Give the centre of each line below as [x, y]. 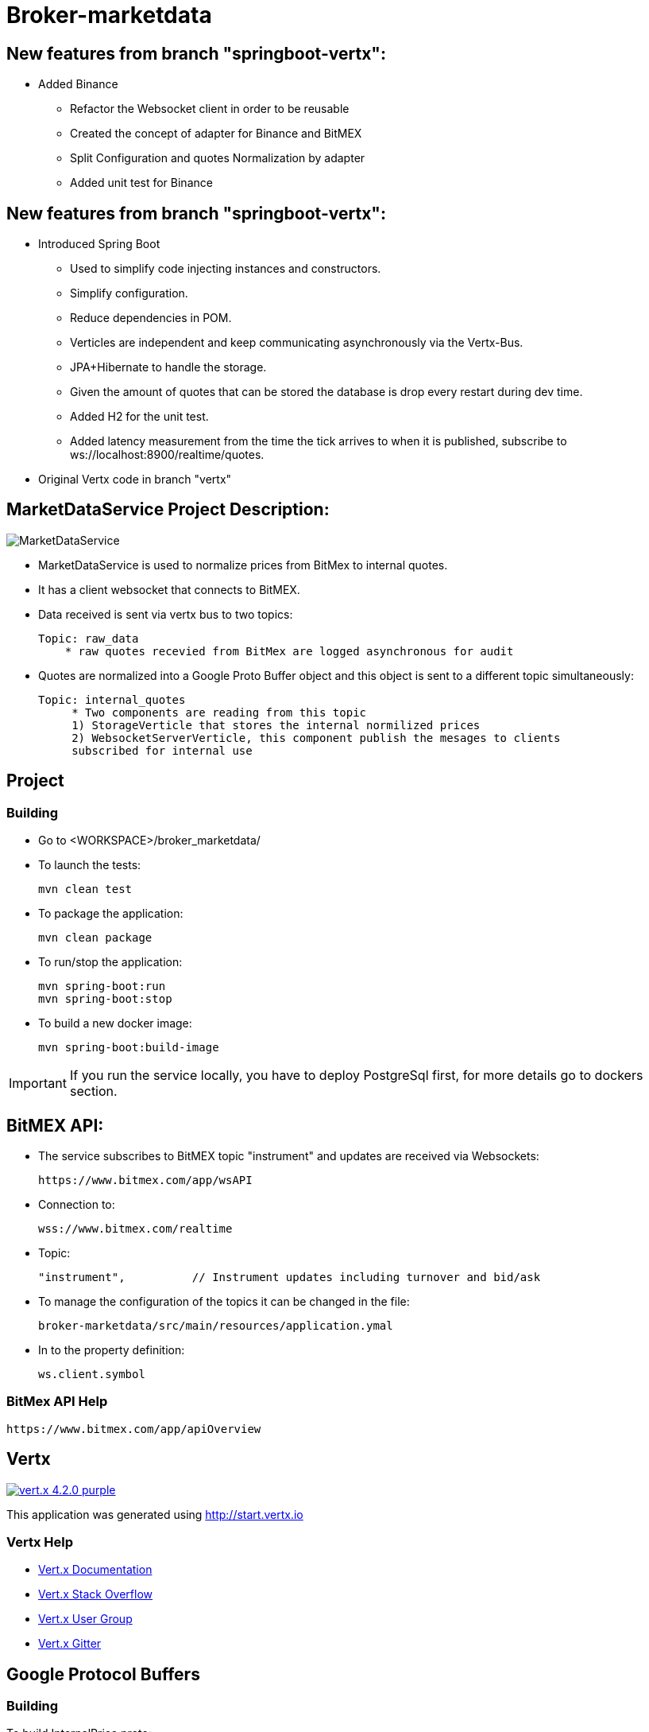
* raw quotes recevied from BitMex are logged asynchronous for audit [289, 651]
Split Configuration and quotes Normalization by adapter [218, 158]
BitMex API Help [57, 1402]
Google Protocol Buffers [103, 1674]
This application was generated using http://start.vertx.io [155, 1514]
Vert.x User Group [85, 1619]
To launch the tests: [90, 865]
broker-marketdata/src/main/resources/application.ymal [216, 1325]
